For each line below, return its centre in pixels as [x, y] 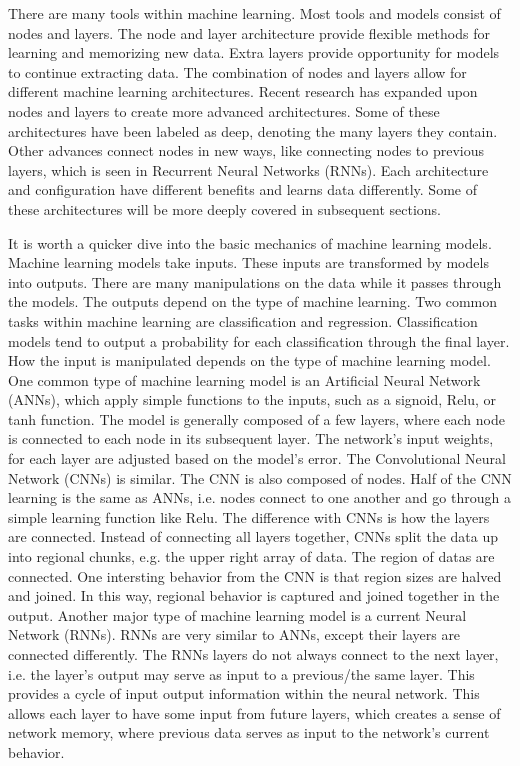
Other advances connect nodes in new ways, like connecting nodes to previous [246, 150]
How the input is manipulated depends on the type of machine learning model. [249, 360]
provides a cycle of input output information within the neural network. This [244, 693]
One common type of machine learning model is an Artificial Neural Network [244, 379]
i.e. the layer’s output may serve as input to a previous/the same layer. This [241, 673]
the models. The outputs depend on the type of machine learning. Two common [253, 301]
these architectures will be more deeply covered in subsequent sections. [225, 208]
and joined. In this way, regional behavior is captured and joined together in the [254, 595]
